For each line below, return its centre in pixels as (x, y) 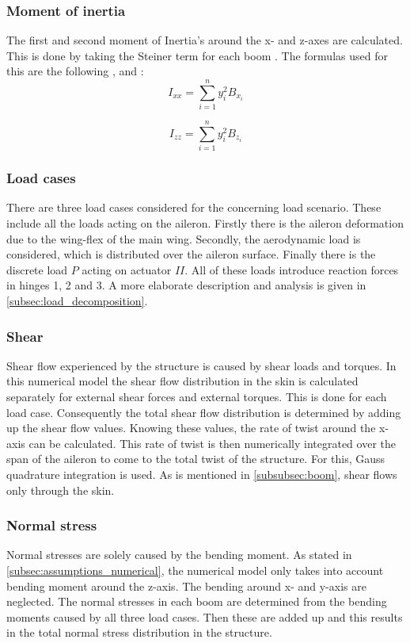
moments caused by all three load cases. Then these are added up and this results (205, 616)
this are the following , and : (75, 71)
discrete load (37, 269)
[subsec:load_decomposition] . (77, 301)
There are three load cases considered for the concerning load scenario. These (194, 207)
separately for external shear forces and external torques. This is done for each (197, 397)
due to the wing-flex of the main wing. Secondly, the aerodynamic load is (184, 238)
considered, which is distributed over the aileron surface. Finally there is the (191, 254)
